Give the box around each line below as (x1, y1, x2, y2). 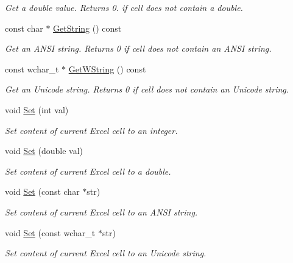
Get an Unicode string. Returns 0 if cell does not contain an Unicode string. (5, 83, 289, 96)
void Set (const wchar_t (5, 226, 96, 239)
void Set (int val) (5, 103, 69, 116)
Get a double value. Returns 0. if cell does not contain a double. (5, 1, 243, 13)
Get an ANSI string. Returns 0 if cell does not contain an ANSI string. (5, 42, 272, 55)
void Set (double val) (5, 144, 83, 157)
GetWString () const (68, 62, 146, 75)
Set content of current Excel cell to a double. (5, 164, 171, 177)
